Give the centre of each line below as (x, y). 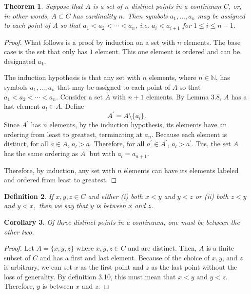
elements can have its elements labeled (181, 170)
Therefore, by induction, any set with (60, 170)
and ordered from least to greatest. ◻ (60, 180)
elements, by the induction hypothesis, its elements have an (138, 125)
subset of (17, 257)
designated (20, 61)
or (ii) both (212, 196)
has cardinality (95, 15)
